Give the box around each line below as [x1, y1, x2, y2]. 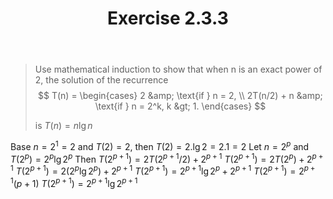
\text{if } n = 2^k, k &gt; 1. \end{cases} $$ [94, 100, 267, 112]
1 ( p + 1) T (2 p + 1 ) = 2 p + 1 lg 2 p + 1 [10, 176, 138, 189]
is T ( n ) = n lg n [34, 120, 93, 132]
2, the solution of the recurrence [34, 74, 169, 86]
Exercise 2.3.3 [107, 7, 229, 30]
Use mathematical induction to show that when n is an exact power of [34, 63, 323, 76]
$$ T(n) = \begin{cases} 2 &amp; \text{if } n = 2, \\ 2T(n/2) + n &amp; [38, 90, 323, 102]
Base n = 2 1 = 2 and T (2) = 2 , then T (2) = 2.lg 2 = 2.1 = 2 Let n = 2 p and [10, 139, 310, 152]
